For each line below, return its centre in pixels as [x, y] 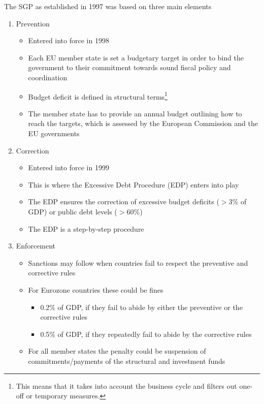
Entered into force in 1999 [69, 167]
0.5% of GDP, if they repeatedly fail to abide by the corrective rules [146, 334]
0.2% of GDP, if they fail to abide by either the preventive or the [141, 307]
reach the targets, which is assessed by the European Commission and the [143, 123]
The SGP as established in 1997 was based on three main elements [108, 6]
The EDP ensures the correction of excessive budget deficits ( [124, 201]
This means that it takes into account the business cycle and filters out [126, 385]
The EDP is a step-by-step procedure [86, 228]
